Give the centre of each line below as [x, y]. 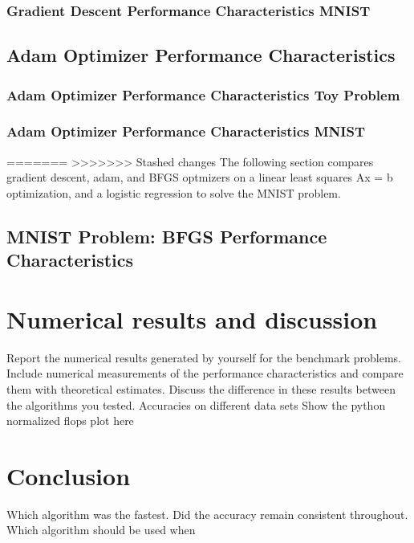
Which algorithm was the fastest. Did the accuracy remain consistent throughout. [207, 514]
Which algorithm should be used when [101, 530]
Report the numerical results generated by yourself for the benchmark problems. [204, 357]
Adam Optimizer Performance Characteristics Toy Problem [203, 94]
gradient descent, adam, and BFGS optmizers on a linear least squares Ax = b [200, 177]
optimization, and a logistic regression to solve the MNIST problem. [174, 192]
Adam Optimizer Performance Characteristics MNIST [186, 131]
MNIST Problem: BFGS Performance [167, 236]
